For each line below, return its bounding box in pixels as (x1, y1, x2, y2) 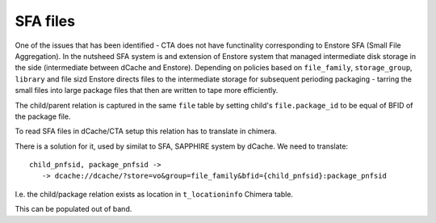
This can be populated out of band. (15, 204, 132, 214)
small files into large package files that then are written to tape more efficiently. (15, 86, 279, 95)
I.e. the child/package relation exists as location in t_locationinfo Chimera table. (15, 189, 294, 199)
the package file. (15, 111, 71, 121)
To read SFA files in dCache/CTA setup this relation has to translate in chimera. (15, 126, 278, 137)
